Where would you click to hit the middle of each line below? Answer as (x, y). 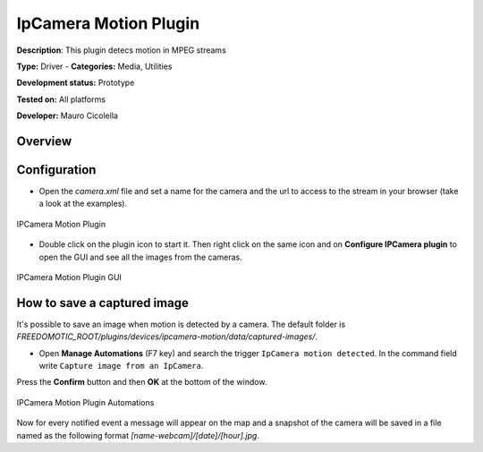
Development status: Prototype (76, 83)
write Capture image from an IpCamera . (121, 366)
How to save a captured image (103, 303)
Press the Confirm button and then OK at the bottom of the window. (142, 382)
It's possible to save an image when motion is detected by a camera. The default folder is (181, 324)
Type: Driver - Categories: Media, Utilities (94, 66)
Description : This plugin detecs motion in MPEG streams (122, 50)
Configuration (56, 170)
